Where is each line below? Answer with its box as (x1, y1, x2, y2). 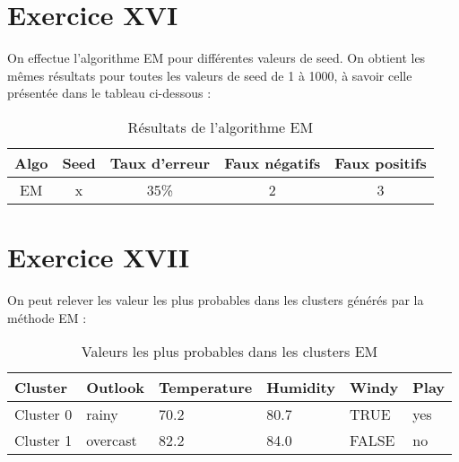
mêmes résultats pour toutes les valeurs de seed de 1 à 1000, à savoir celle (7, 65, 412, 84)
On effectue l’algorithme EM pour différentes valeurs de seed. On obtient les (7, 48, 426, 67)
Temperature (159, 377, 253, 398)
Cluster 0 (14, 404, 73, 425)
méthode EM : (7, 308, 87, 327)
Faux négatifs (224, 152, 321, 173)
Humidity (266, 377, 335, 398)
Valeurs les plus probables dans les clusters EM (81, 341, 378, 362)
